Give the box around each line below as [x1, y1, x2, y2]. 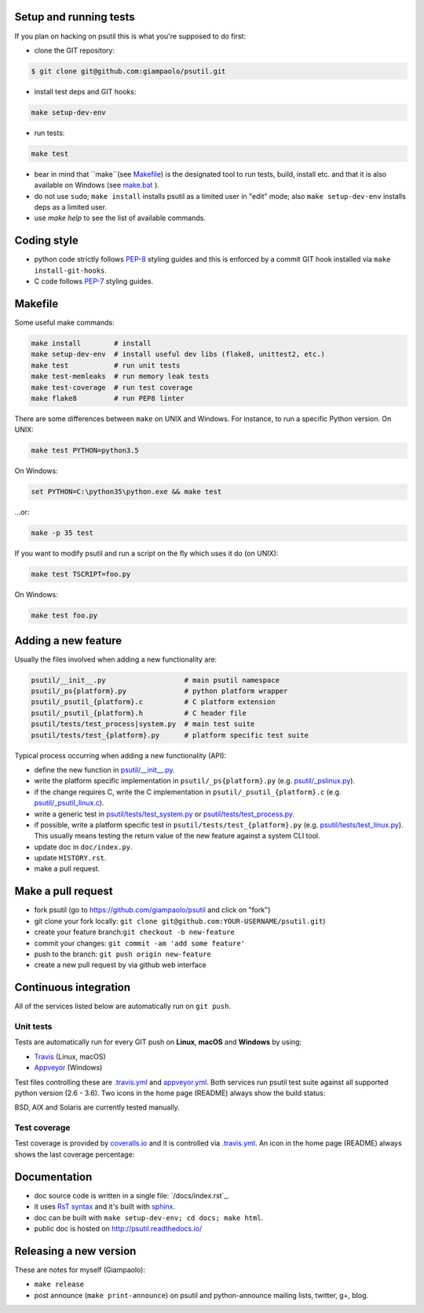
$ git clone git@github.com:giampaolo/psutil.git [31, 67, 226, 75]
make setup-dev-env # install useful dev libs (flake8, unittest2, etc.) [31, 350, 326, 359]
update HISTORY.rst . [34, 853, 107, 863]
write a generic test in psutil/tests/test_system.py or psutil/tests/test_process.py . [34, 809, 294, 819]
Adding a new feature [14, 633, 122, 647]
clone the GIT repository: [34, 46, 115, 55]
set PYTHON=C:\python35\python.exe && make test [31, 487, 222, 497]
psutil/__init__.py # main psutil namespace [31, 676, 280, 684]
